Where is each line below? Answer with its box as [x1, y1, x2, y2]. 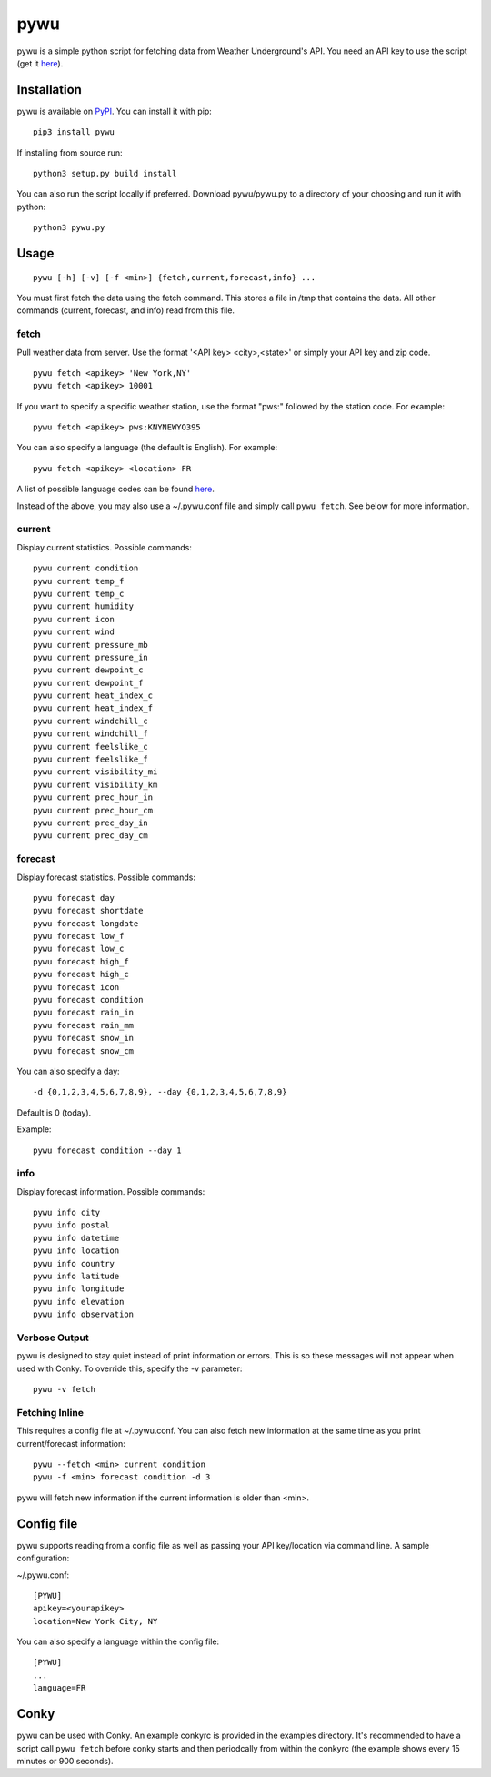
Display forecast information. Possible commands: [16, 1186, 205, 1196]
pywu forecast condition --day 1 [33, 1145, 182, 1156]
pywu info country [33, 1258, 115, 1268]
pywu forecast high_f [33, 956, 129, 966]
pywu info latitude [33, 1271, 120, 1282]
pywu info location [33, 1246, 120, 1256]
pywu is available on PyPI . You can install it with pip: [16, 106, 213, 116]
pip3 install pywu [33, 127, 115, 137]
